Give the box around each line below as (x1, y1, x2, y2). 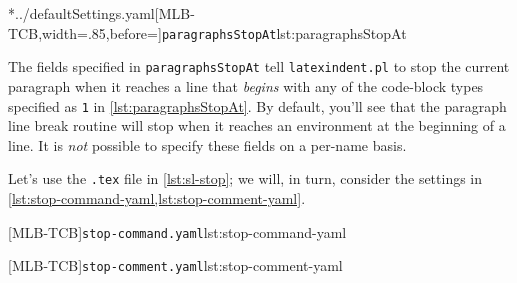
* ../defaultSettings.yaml (8, 3, 155, 23)
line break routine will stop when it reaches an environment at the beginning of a (8, 115, 506, 136)
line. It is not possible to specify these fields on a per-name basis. (8, 134, 407, 155)
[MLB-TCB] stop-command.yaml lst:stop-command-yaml (8, 221, 347, 242)
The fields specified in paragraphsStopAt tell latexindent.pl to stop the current (8, 56, 510, 77)
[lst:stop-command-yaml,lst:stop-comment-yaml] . (8, 188, 306, 208)
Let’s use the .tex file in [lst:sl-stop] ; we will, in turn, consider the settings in (8, 168, 483, 189)
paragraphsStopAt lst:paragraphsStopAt (161, 22, 407, 43)
